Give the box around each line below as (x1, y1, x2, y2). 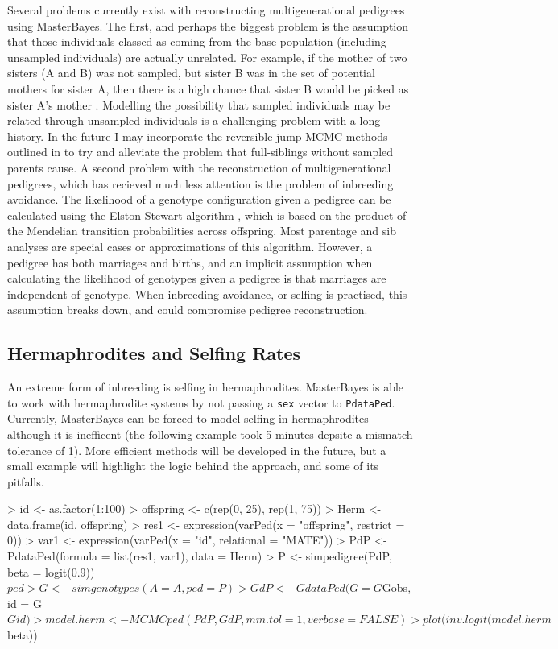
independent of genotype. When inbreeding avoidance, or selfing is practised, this (7, 285, 407, 302)
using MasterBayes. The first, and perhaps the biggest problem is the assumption (7, 17, 409, 34)
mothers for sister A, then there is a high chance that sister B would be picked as (7, 80, 409, 97)
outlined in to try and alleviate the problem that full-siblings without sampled (7, 143, 394, 160)
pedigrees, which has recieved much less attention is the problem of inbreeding (7, 175, 394, 192)
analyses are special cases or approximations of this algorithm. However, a (7, 238, 373, 254)
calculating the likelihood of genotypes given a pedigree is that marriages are (7, 270, 386, 287)
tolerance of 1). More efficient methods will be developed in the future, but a (7, 441, 386, 458)
